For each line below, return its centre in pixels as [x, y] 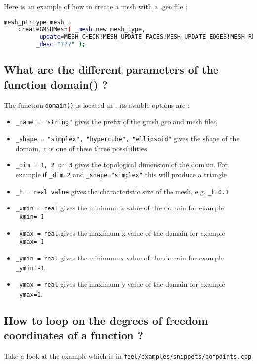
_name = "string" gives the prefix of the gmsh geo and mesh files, [117, 122]
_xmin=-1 [30, 217]
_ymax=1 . [29, 293]
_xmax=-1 [30, 242]
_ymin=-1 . [31, 267]
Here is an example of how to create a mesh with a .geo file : [96, 6]
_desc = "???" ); [61, 44]
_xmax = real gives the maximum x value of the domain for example [120, 233]
